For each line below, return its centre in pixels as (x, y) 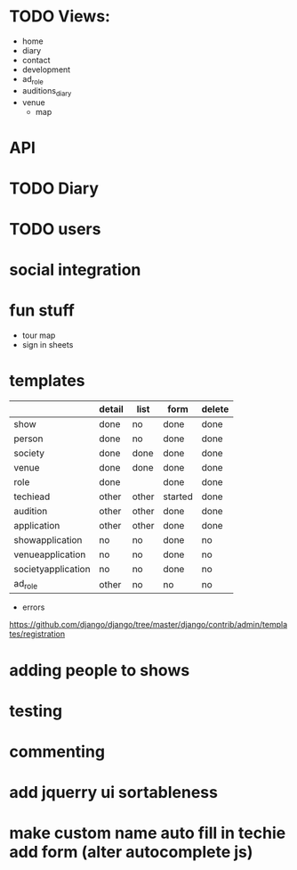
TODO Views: (60, 16)
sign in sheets (48, 345)
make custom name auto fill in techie (148, 833)
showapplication (48, 540)
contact (36, 60)
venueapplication (50, 554)
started (178, 497)
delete (215, 409)
